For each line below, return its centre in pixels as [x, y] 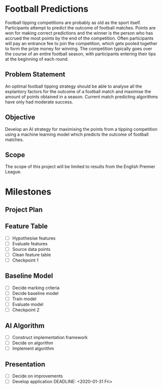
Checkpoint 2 [26, 310]
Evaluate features [30, 243]
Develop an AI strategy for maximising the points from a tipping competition [81, 129]
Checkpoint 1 [25, 260]
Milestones [28, 192]
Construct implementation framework [50, 338]
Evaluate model [28, 304]
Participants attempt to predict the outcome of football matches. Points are [80, 27]
